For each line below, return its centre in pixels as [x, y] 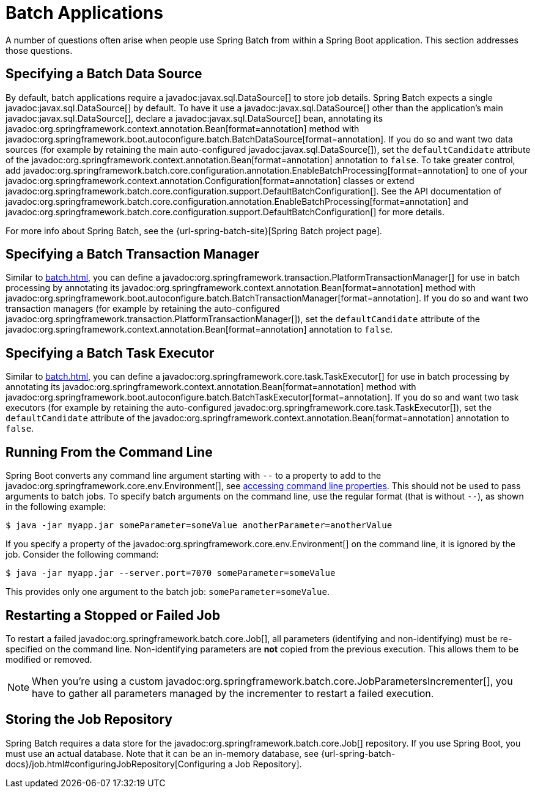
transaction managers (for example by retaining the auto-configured [143, 309]
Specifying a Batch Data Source [104, 74]
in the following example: [56, 507]
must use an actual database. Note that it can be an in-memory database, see [162, 753]
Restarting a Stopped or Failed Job [113, 615]
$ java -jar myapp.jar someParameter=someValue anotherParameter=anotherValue [199, 526]
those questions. [39, 50]
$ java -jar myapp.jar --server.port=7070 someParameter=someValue [171, 573]
